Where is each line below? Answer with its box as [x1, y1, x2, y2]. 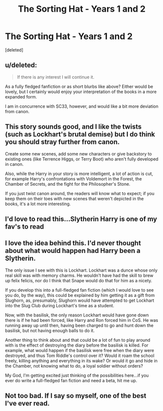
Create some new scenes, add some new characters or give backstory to [5, 151, 152, 157]
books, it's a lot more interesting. [5, 201, 71, 207]
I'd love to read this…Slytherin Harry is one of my [5, 215, 157, 223]
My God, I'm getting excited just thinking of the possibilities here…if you [5, 372, 149, 378]
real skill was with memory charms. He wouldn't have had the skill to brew [5, 272, 154, 278]
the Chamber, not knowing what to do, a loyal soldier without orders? [5, 363, 144, 369]
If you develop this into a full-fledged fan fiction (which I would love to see [5, 287, 154, 293]
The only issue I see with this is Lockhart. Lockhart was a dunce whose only [5, 267, 158, 273]
